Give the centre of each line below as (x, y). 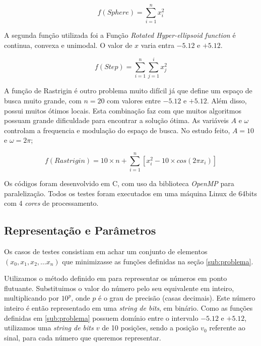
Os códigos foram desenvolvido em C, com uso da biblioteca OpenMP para (119, 183)
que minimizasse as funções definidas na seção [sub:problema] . (158, 261)
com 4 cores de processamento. (51, 203)
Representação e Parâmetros (80, 230)
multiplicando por (31, 298)
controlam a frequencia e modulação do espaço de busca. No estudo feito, (117, 130)
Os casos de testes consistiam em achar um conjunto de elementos (106, 251)
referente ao (227, 328)
